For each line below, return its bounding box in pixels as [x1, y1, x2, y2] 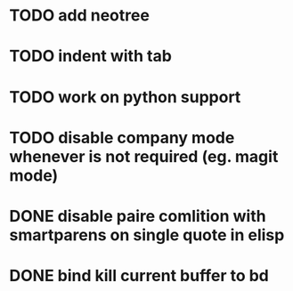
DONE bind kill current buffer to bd [9, 266, 270, 286]
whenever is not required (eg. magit [9, 146, 279, 166]
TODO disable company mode [9, 127, 235, 148]
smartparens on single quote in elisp [9, 224, 285, 245]
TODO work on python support [9, 86, 241, 107]
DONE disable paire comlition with [9, 206, 266, 226]
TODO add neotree [9, 5, 150, 26]
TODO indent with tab [9, 46, 172, 67]
